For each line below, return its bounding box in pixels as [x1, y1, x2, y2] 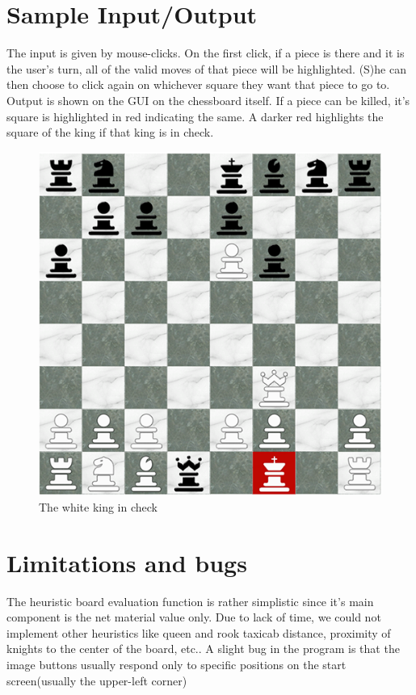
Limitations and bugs [6, 545, 247, 579]
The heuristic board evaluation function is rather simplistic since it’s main [6, 592, 374, 609]
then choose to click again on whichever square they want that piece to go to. [6, 76, 390, 93]
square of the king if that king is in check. [6, 124, 214, 141]
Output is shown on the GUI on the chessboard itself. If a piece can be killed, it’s [6, 91, 410, 108]
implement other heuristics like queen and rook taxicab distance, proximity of [6, 624, 391, 641]
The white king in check [39, 498, 158, 515]
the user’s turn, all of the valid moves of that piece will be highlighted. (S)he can [6, 60, 406, 77]
